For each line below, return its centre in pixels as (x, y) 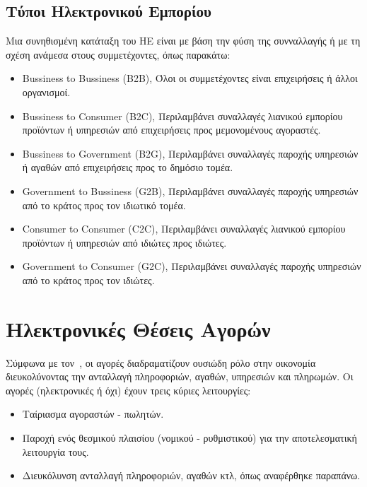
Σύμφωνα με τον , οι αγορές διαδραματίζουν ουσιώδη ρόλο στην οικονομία (161, 362)
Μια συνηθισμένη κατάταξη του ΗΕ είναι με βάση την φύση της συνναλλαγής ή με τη (183, 41)
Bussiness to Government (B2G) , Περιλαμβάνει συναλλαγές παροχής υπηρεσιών (190, 153)
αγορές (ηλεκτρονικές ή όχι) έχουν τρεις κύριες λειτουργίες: (128, 390)
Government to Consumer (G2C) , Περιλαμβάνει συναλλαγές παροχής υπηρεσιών (192, 266)
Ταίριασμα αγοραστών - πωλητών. (93, 414)
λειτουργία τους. (56, 451)
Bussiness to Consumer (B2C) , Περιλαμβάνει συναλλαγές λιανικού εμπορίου (182, 116)
